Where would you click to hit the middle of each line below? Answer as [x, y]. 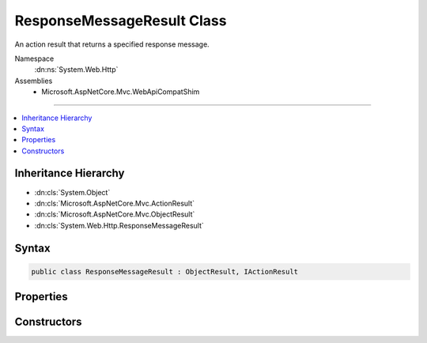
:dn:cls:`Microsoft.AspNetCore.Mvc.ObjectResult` [115, 214]
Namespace [34, 58]
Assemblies [34, 81]
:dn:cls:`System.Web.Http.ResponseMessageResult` [119, 225]
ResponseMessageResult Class [121, 21]
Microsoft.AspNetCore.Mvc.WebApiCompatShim [121, 92]
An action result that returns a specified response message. [112, 44]
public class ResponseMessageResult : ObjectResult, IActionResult [165, 271]
